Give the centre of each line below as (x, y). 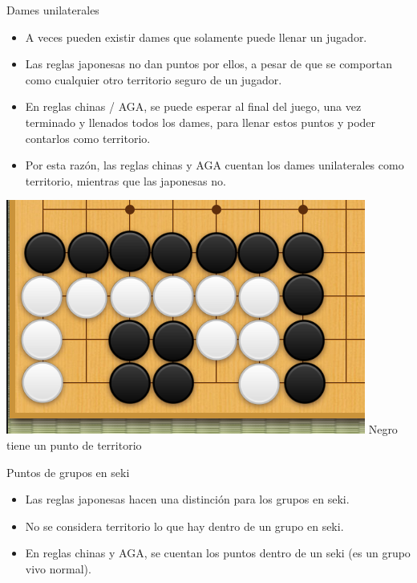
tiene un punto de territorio (74, 444)
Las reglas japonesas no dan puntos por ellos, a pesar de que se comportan (208, 64)
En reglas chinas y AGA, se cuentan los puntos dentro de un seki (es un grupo (218, 553)
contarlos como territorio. (88, 138)
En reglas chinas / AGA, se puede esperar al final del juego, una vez (193, 106)
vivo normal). (58, 568)
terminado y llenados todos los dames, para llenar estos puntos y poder (200, 122)
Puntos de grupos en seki (68, 472)
